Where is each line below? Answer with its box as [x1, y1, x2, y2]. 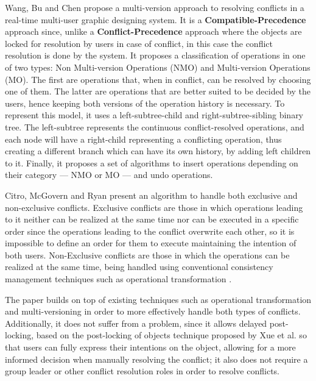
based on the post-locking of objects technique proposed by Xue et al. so [36, 329, 307, 341]
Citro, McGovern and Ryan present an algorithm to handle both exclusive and [5, 188, 298, 201]
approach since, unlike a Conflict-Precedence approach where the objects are [5, 25, 302, 38]
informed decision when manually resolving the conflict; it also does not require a [5, 352, 308, 365]
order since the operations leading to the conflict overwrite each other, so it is [5, 224, 295, 237]
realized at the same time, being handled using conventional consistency [5, 260, 273, 273]
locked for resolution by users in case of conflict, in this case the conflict [5, 37, 273, 49]
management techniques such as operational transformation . [5, 272, 232, 285]
